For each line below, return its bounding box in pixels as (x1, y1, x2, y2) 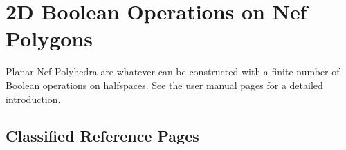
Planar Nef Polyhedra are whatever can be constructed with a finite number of (6, 64, 340, 79)
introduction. (6, 91, 61, 106)
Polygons (6, 24, 93, 53)
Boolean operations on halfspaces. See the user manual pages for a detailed (6, 77, 323, 92)
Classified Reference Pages (6, 125, 199, 147)
